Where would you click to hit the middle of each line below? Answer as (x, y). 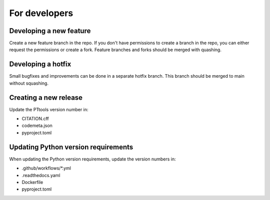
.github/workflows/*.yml (46, 168)
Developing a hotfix (40, 64)
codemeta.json (37, 126)
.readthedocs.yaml (41, 175)
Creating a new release (46, 97)
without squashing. (29, 83)
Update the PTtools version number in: (49, 109)
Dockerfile (32, 182)
